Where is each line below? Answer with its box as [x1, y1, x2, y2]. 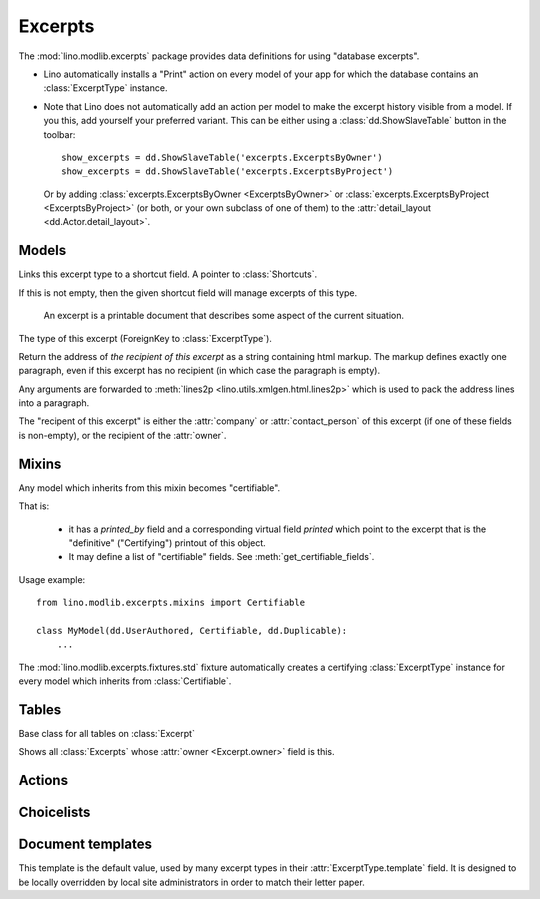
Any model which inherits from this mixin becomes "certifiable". [18, 481, 281, 494]
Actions [18, 772, 69, 789]
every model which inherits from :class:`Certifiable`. [18, 675, 232, 687]
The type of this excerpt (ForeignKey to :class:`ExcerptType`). [18, 332, 272, 344]
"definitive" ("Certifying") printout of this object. [68, 536, 267, 549]
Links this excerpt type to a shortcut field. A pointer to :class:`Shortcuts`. [18, 268, 318, 280]
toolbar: [43, 128, 76, 140]
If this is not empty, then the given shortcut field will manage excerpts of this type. [18, 286, 358, 299]
